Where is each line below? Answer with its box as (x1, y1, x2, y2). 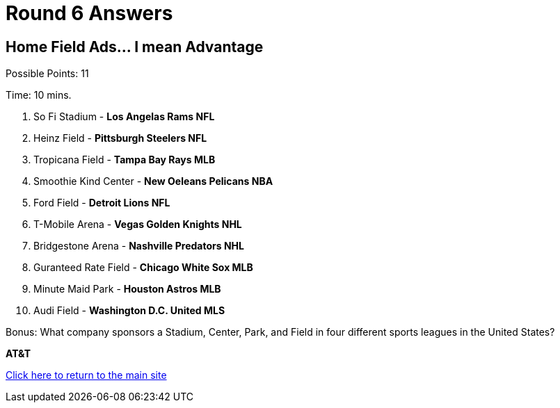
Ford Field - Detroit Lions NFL (33, 197, 170, 209)
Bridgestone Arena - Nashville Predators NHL (33, 240, 244, 252)
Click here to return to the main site (6, 369, 167, 382)
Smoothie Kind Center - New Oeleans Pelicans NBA (33, 175, 273, 188)
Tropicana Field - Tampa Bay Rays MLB (33, 154, 216, 166)
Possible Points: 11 (6, 67, 89, 80)
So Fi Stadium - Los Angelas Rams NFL (33, 111, 215, 123)
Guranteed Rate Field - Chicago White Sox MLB (33, 261, 253, 274)
